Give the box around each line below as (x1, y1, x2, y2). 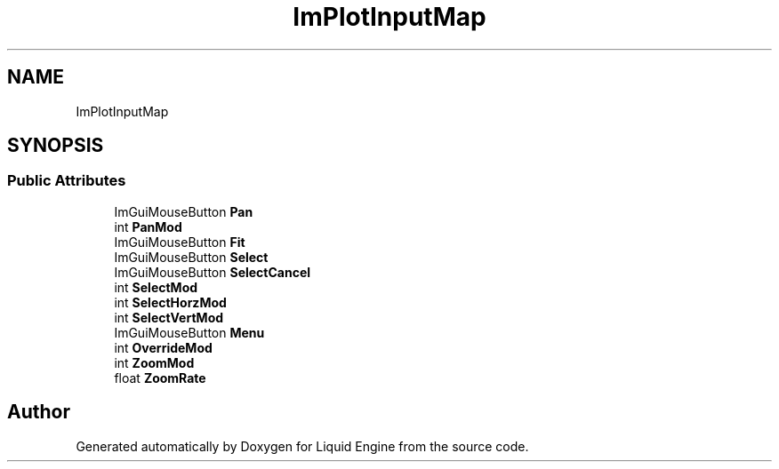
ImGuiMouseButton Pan (114, 203, 253, 219)
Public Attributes (7, 171, 126, 190)
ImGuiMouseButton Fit (114, 234, 245, 250)
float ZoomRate (114, 370, 206, 386)
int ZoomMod (114, 354, 195, 370)
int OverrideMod (114, 339, 213, 355)
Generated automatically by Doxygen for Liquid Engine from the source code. (76, 438, 529, 454)
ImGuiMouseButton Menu (114, 324, 265, 340)
